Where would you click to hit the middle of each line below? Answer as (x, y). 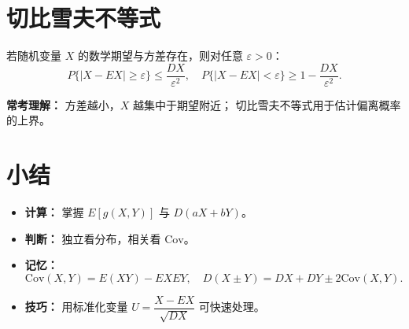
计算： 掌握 (54, 212)
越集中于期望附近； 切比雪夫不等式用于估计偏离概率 (267, 104)
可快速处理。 (232, 307)
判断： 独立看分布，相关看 (93, 238)
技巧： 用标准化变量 (76, 307)
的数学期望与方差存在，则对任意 (160, 55)
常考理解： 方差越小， (63, 104)
